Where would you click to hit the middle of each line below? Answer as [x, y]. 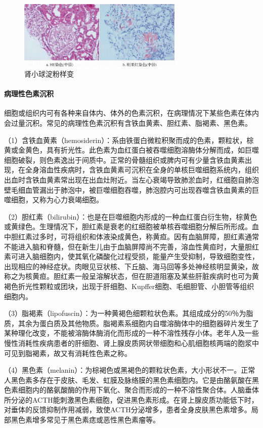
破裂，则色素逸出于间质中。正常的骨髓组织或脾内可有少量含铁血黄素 [131, 159]
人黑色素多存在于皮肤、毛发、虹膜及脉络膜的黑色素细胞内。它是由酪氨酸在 [128, 380]
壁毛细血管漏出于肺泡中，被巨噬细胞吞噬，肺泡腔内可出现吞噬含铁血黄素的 [128, 189]
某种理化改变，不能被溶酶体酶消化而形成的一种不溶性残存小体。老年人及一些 [131, 333]
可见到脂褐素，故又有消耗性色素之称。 [68, 353]
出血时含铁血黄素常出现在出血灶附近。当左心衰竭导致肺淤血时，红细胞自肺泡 [131, 180]
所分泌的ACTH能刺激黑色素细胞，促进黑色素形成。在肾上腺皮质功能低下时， [131, 399]
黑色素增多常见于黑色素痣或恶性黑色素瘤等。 [85, 420]
